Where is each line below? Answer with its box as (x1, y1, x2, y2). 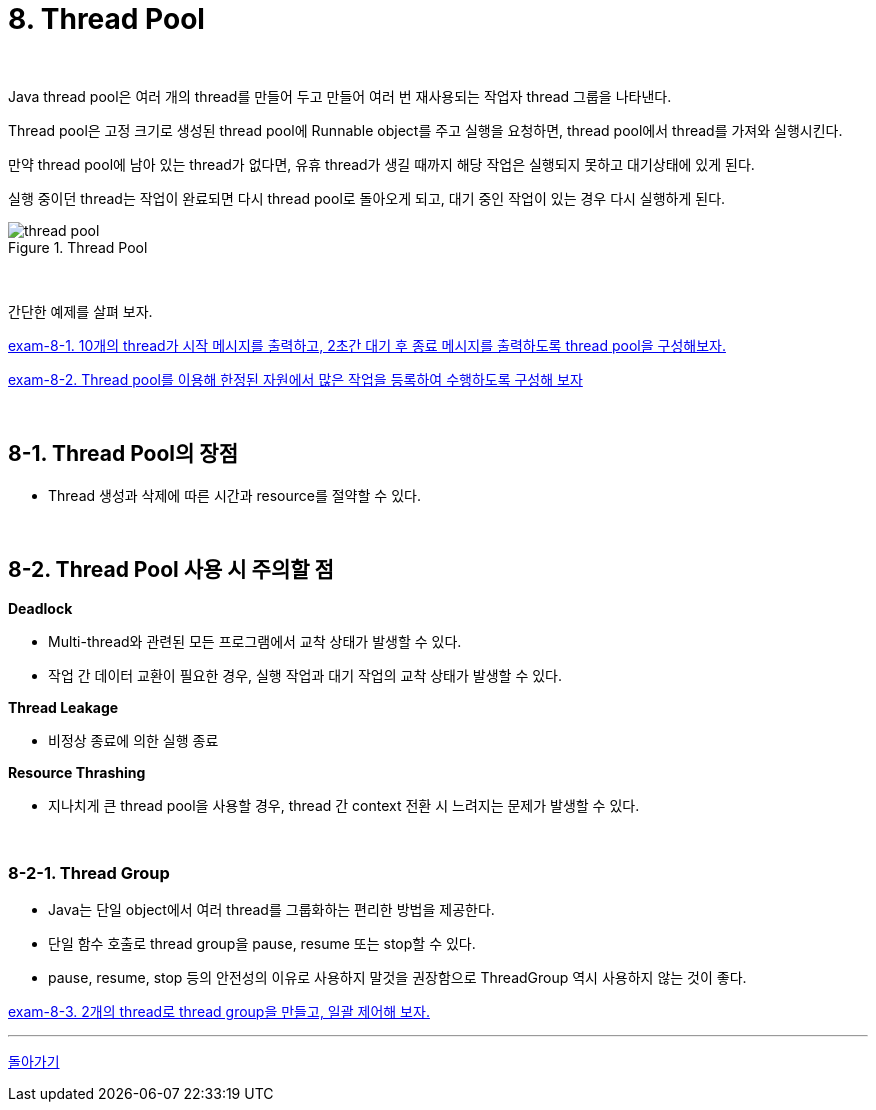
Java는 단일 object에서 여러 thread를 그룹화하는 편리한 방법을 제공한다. (48, 901, 495, 919)
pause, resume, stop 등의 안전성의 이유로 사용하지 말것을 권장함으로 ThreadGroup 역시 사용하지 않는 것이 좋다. (48, 969, 747, 987)
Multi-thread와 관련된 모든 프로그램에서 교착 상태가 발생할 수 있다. (48, 633, 462, 651)
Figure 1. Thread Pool (8, 238, 148, 256)
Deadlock (8, 600, 73, 618)
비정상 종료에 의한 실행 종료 (48, 732, 219, 750)
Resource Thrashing (8, 764, 146, 782)
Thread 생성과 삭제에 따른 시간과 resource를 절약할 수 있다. (48, 486, 421, 504)
